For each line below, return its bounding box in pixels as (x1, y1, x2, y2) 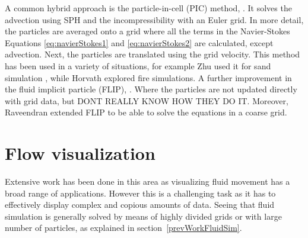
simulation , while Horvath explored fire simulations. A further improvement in (5, 71, 292, 83)
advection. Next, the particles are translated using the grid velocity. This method (5, 48, 300, 60)
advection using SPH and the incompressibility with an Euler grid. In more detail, (5, 13, 304, 25)
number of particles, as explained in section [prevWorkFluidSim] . (5, 221, 242, 234)
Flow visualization (5, 141, 155, 165)
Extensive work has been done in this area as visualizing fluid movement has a (5, 175, 290, 188)
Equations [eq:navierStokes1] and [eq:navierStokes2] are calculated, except (5, 36, 274, 49)
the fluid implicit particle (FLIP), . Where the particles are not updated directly (5, 83, 297, 95)
